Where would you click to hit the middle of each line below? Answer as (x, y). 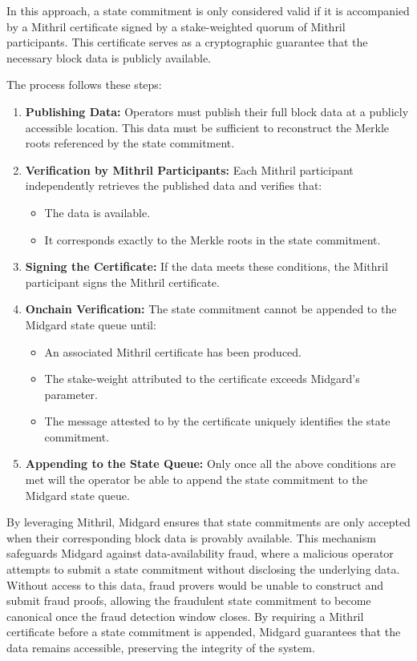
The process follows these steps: (84, 85)
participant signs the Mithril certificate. (122, 282)
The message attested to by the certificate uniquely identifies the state (217, 421)
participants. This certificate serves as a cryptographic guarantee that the (187, 42)
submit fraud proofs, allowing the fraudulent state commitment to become (189, 601)
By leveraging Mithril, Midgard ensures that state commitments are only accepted (208, 522)
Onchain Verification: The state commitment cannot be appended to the (211, 309)
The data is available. (97, 212)
